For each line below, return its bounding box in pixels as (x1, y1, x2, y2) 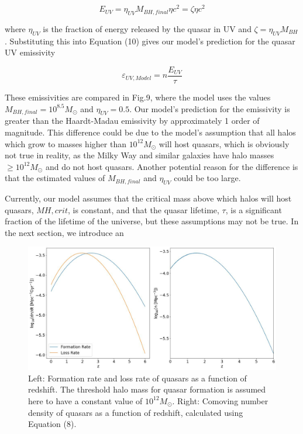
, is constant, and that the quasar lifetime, (68, 203, 219, 216)
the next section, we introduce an (5, 226, 124, 238)
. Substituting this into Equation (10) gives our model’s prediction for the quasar (5, 34, 295, 47)
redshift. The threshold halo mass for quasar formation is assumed (28, 383, 266, 395)
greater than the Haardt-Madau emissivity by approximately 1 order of (5, 114, 260, 127)
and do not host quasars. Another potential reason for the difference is (45, 160, 298, 172)
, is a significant (225, 203, 282, 216)
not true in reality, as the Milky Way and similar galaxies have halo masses (5, 149, 274, 161)
